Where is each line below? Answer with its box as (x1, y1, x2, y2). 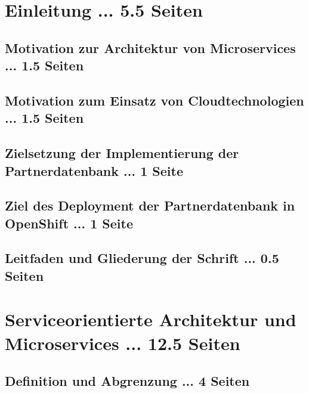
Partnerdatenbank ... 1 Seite (5, 161, 183, 180)
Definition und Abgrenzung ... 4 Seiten (5, 372, 250, 390)
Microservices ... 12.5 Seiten (5, 330, 240, 355)
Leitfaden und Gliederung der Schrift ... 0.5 (5, 249, 279, 267)
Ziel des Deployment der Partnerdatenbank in (5, 196, 295, 215)
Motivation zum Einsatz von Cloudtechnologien (5, 91, 304, 109)
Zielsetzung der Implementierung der (5, 144, 239, 162)
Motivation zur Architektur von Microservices (5, 38, 296, 57)
